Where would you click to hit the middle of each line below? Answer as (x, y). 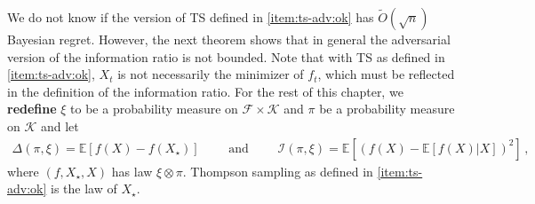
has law (132, 171)
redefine (32, 109)
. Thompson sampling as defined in (278, 171)
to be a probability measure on (154, 109)
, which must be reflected (386, 74)
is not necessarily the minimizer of (211, 74)
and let (60, 126)
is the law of (84, 188)
